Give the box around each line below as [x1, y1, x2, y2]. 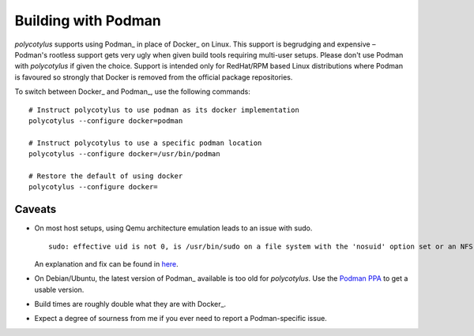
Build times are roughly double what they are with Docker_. [34, 300, 227, 309]
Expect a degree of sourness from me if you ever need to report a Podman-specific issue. [34, 314, 327, 323]
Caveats [14, 203, 57, 216]
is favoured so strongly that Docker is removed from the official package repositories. [14, 72, 293, 82]
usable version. [34, 285, 85, 294]
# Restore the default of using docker [28, 171, 183, 181]
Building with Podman [14, 12, 161, 29]
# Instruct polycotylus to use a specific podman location [28, 138, 262, 147]
